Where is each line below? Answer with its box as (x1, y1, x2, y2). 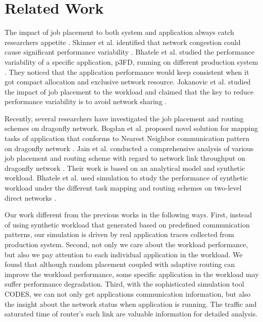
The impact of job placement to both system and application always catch (5, 27, 234, 37)
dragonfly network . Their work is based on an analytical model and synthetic (5, 162, 245, 173)
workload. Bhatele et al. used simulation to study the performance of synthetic (5, 172, 248, 183)
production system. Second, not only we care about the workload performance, (5, 239, 248, 249)
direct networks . (5, 192, 57, 203)
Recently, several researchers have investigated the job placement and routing (5, 113, 244, 123)
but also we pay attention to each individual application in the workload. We (5, 249, 243, 259)
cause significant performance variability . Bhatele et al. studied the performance (5, 47, 254, 57)
